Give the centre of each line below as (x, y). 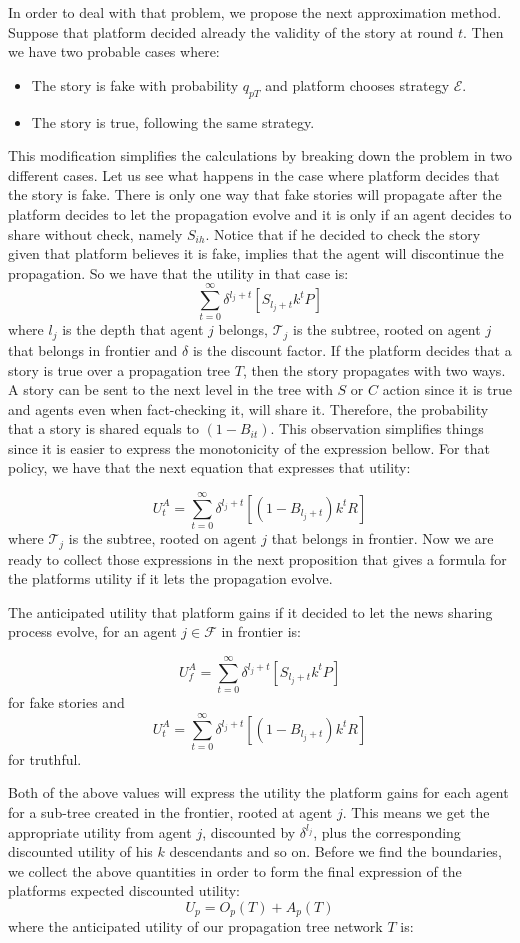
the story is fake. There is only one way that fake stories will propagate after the (255, 194)
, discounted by (249, 831)
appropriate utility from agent (100, 831)
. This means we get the (416, 812)
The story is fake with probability (135, 84)
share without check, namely (95, 233)
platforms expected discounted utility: (124, 890)
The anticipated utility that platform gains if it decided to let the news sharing (250, 611)
